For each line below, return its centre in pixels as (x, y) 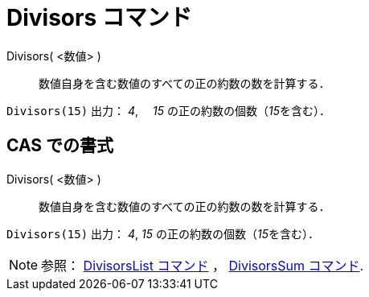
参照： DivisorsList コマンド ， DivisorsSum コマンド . (203, 265)
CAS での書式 (60, 146)
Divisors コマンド (99, 18)
